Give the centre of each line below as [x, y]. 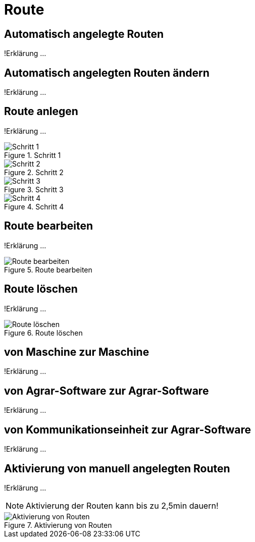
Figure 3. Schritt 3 [34, 189]
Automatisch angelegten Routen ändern [107, 73]
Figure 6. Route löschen [43, 333]
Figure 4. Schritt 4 [34, 206]
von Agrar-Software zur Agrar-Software [107, 391]
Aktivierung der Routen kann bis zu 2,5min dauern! [122, 505]
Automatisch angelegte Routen [84, 34]
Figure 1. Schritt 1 [33, 155]
